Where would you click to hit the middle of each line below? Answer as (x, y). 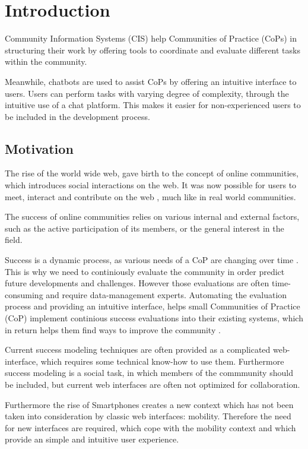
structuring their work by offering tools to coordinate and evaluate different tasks (153, 50)
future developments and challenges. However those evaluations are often (137, 283)
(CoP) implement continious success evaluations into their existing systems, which (154, 318)
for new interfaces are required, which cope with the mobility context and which (150, 427)
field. (14, 240)
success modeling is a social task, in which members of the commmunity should (149, 373)
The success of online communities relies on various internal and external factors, (152, 216)
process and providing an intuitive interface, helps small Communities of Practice (153, 306)
